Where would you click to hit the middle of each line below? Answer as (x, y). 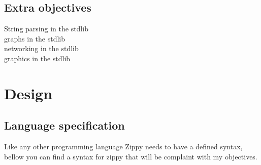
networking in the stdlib (41, 48)
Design (28, 93)
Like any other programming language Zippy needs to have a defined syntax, (123, 147)
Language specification (64, 125)
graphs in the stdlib (35, 38)
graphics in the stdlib (37, 58)
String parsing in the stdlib (46, 29)
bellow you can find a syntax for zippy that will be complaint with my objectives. (131, 156)
